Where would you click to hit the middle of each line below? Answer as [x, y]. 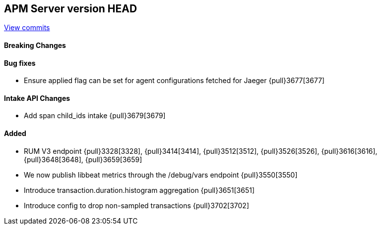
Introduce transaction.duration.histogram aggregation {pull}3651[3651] [139, 190]
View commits [27, 28]
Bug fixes [20, 63]
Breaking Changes [35, 46]
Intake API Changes [37, 98]
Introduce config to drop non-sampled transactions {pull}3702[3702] [136, 205]
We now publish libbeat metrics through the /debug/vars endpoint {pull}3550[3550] [161, 175]
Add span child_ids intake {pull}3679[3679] [95, 116]
